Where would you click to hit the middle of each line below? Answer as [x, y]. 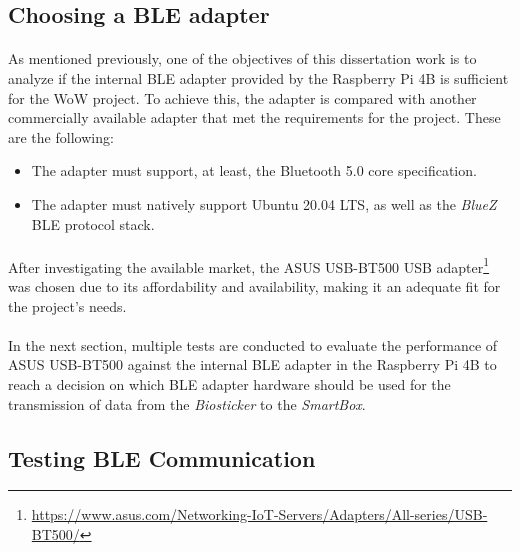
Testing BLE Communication [162, 457]
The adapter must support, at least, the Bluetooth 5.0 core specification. [254, 170]
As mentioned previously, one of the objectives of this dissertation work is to [242, 58]
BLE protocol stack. [93, 223]
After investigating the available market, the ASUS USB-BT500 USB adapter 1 [249, 265]
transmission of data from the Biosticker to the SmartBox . [187, 403]
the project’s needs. [67, 305]
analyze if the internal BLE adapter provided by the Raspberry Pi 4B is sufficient [258, 77]
